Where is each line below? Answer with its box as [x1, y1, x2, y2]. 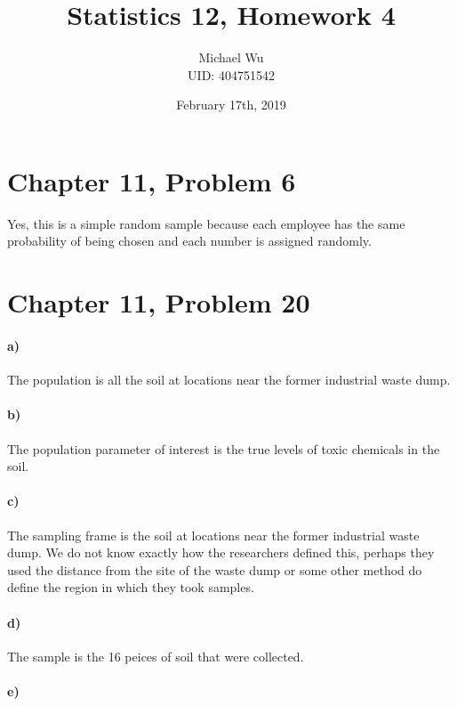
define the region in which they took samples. [7, 578, 254, 596]
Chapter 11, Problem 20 [7, 284, 310, 321]
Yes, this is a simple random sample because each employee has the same [7, 214, 405, 232]
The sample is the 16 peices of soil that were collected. [7, 646, 304, 665]
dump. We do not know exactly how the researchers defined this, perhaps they [7, 543, 435, 562]
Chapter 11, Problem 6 [7, 162, 296, 199]
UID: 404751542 [188, 65, 275, 84]
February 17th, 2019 [176, 95, 286, 114]
